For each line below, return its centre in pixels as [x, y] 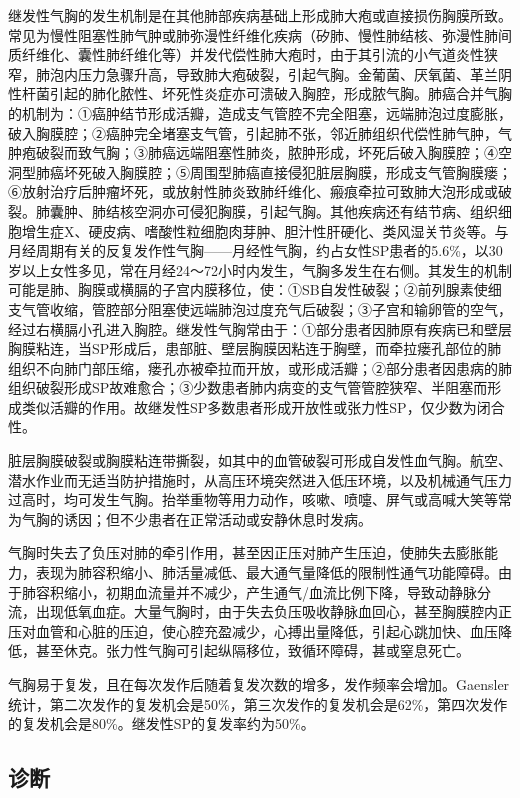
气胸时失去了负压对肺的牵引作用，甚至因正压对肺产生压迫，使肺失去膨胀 [246, 552]
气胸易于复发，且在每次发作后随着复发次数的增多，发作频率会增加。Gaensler [259, 684]
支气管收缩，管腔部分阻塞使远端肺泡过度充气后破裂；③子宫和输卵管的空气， [260, 308]
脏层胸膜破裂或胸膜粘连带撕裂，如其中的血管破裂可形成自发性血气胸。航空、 [260, 460]
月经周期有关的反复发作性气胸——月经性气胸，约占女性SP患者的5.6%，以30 [255, 250]
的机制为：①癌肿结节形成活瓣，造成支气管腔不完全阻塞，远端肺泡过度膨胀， [260, 112]
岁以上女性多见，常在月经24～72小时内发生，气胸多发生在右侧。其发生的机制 [260, 269]
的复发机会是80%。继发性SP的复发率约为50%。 [161, 723]
